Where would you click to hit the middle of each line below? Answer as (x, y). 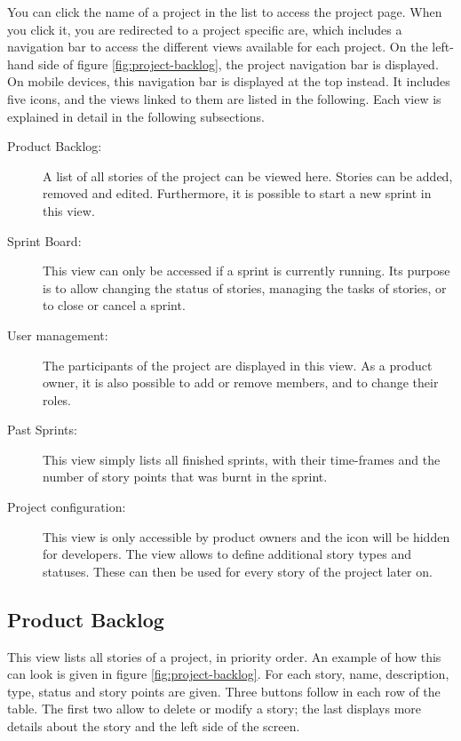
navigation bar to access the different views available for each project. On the (218, 47)
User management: (58, 335)
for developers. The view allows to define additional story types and (227, 554)
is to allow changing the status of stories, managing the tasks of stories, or (245, 287)
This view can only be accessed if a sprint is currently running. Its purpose (246, 271)
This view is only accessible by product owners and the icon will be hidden (246, 536)
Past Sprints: (42, 430)
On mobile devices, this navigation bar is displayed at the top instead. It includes (229, 81)
